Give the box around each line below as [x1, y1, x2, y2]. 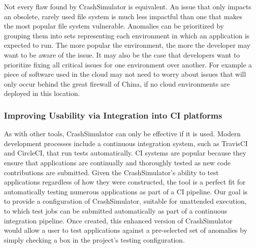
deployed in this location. [4, 88, 80, 98]
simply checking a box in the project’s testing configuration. [4, 234, 185, 245]
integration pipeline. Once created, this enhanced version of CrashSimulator [4, 215, 233, 225]
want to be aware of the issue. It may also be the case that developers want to [4, 49, 240, 60]
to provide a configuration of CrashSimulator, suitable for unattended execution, [4, 196, 247, 206]
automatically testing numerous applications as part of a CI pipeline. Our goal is [4, 186, 248, 196]
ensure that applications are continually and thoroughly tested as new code [4, 157, 231, 167]
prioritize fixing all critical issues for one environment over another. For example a [4, 59, 252, 69]
